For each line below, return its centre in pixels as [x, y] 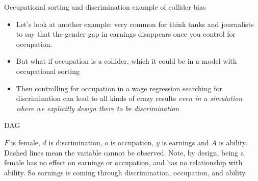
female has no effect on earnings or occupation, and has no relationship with [123, 162]
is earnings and [185, 142]
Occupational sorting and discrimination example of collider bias [105, 7]
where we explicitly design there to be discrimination [98, 108]
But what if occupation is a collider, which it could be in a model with [126, 61]
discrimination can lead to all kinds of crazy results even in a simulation [129, 98]
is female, [25, 142]
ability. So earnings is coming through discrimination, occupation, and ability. [126, 172]
